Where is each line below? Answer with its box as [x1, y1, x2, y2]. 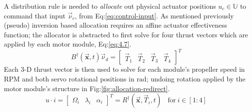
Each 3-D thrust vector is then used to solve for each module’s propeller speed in [4, 64, 245, 74]
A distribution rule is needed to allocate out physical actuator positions [4, 1, 216, 11]
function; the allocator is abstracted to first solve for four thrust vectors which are [4, 29, 248, 39]
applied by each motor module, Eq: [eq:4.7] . [4, 39, 132, 49]
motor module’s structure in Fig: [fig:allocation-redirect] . [4, 83, 170, 93]
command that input [4, 10, 66, 20]
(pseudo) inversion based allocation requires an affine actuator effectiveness [4, 20, 227, 30]
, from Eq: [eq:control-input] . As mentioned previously [75, 10, 234, 20]
